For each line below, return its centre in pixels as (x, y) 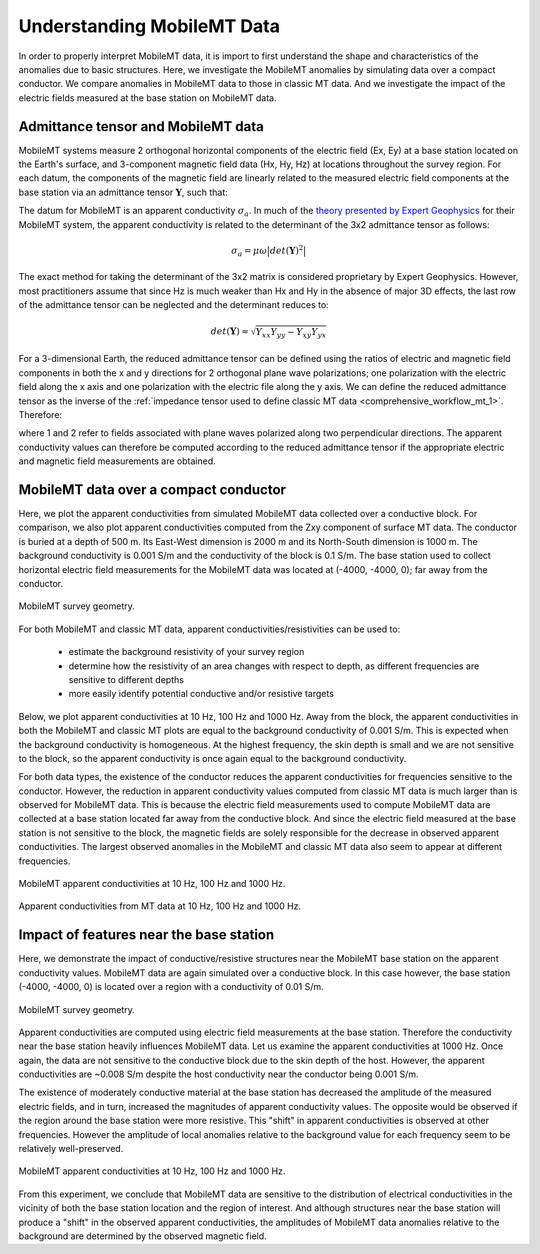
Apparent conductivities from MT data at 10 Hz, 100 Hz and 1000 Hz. (160, 906)
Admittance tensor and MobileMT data (141, 126)
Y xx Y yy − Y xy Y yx (291, 333)
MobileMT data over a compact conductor (152, 489)
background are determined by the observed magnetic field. (142, 1236)
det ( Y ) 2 (286, 249)
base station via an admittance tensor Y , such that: (123, 192)
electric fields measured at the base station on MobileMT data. (147, 97)
